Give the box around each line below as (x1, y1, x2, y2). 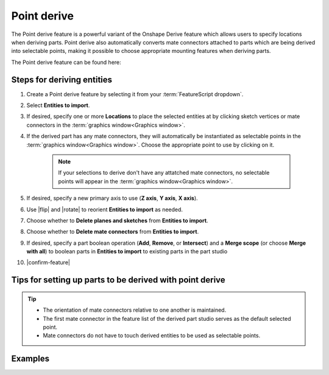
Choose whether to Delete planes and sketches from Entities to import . (26, 217, 208, 224)
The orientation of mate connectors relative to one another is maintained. (43, 306, 227, 314)
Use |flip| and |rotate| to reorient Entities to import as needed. (26, 206, 183, 213)
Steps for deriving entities (11, 74, 113, 85)
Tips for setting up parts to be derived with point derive (11, 275, 225, 286)
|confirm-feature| (26, 259, 70, 266)
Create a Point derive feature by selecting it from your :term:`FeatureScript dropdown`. (26, 90, 244, 97)
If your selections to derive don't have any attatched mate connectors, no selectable (58, 169, 270, 177)
